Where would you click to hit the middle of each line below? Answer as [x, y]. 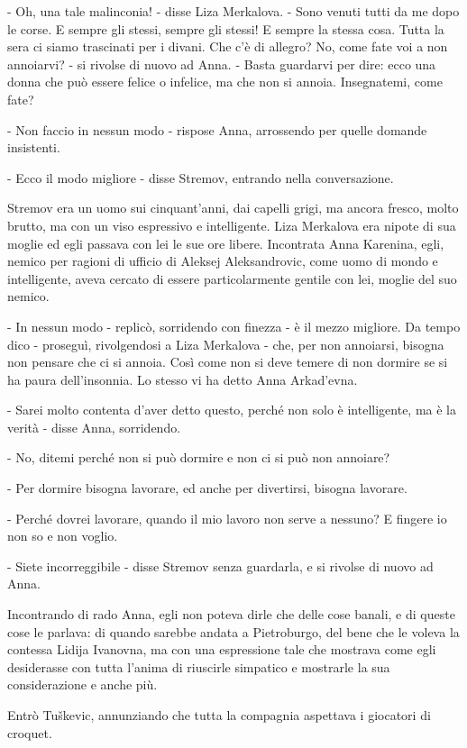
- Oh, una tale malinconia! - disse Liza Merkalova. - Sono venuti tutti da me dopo [233, 11]
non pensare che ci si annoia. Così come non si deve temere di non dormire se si [228, 362]
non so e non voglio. [63, 536]
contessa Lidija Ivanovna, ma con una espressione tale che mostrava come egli [222, 649]
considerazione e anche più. [82, 684]
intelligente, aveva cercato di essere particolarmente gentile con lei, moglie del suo [232, 278]
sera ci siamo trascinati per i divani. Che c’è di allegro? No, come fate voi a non [228, 46]
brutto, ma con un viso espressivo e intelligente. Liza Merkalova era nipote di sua [232, 225]
